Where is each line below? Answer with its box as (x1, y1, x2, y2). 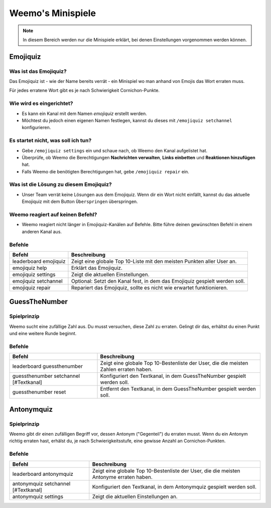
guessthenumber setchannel (12, 372, 80, 379)
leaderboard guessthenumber (12, 363, 83, 370)
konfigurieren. (22, 125, 51, 131)
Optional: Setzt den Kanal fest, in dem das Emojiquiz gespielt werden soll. (71, 277, 245, 284)
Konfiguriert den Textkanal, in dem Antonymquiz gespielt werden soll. (92, 483, 257, 490)
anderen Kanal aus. (22, 229, 62, 235)
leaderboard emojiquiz (12, 258, 66, 265)
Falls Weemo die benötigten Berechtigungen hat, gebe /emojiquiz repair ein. (22, 168, 189, 174)
